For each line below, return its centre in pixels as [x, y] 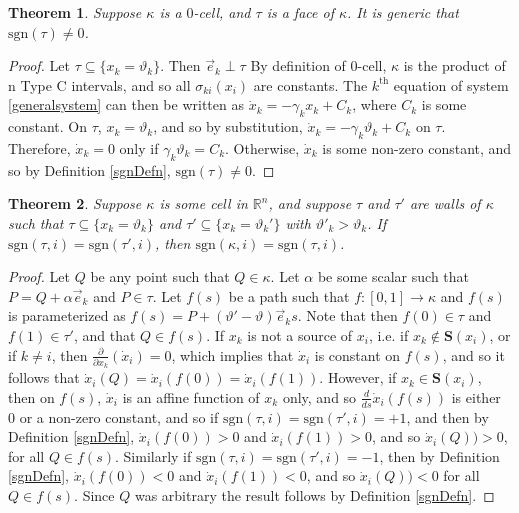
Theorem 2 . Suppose [75, 203]
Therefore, [39, 147]
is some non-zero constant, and [417, 147]
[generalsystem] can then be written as [126, 104]
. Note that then [347, 315]
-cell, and [222, 12]
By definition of [298, 65]
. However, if [358, 377]
